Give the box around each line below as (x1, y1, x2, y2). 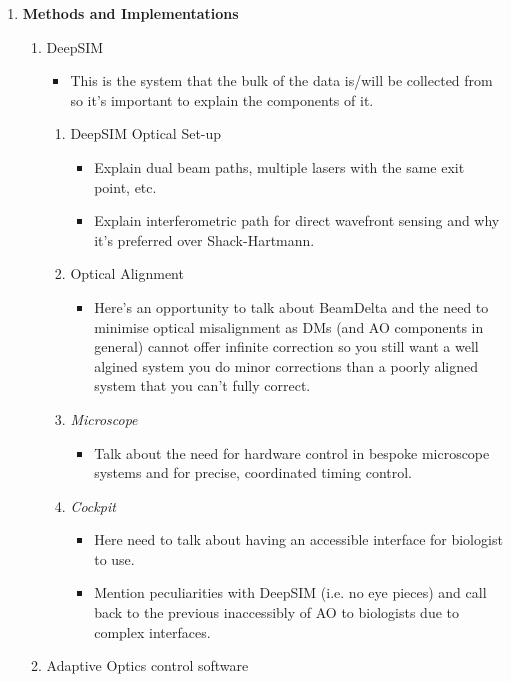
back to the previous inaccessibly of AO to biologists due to (94, 602, 459, 623)
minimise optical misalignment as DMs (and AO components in (94, 316, 484, 337)
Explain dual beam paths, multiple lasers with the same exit (94, 156, 465, 177)
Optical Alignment (70, 263, 184, 284)
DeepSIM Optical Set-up (70, 123, 222, 144)
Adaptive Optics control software (46, 655, 249, 676)
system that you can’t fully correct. (94, 375, 311, 396)
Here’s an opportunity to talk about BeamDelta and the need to (94, 296, 489, 317)
